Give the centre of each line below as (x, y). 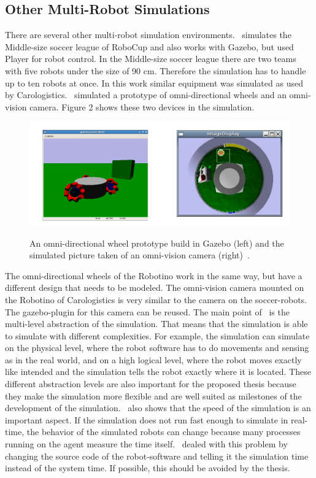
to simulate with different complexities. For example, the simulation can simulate (157, 335)
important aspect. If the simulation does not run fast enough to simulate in (147, 419)
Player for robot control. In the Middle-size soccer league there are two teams (151, 59)
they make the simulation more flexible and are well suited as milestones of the (153, 395)
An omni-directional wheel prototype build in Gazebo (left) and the (157, 243)
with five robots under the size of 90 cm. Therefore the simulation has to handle (156, 70)
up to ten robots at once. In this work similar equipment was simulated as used (154, 83)
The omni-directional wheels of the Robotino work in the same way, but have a (154, 275)
